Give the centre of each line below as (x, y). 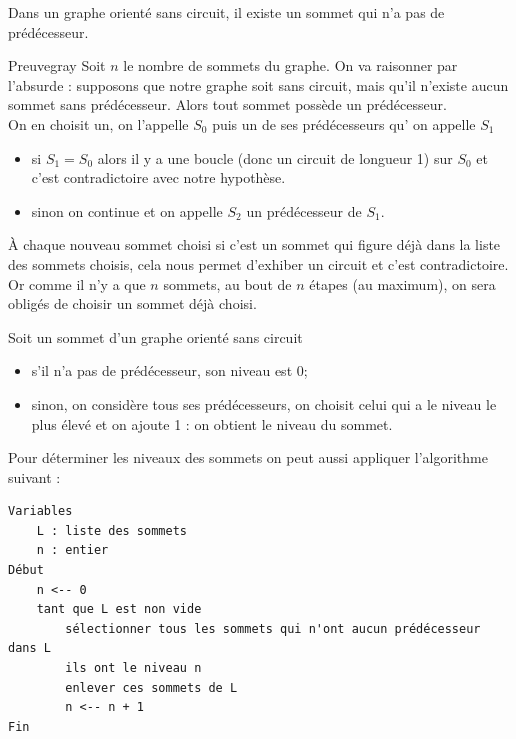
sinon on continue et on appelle (127, 210)
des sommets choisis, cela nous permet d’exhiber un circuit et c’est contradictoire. (258, 263)
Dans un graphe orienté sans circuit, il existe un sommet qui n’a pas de (226, 12)
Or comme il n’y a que (77, 283)
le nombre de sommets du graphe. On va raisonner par (290, 65)
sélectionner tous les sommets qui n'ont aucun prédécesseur (273, 628)
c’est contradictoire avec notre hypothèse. (158, 177)
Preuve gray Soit (57, 65)
